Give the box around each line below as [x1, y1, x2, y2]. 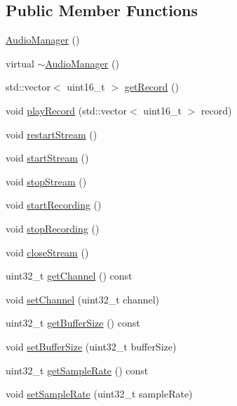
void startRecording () [6, 197, 102, 212]
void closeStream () [6, 244, 89, 259]
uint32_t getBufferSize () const [6, 315, 140, 330]
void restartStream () [6, 126, 97, 141]
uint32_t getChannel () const [6, 268, 133, 283]
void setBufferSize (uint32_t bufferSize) [6, 339, 177, 353]
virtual [6, 55, 34, 70]
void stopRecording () [6, 221, 100, 235]
